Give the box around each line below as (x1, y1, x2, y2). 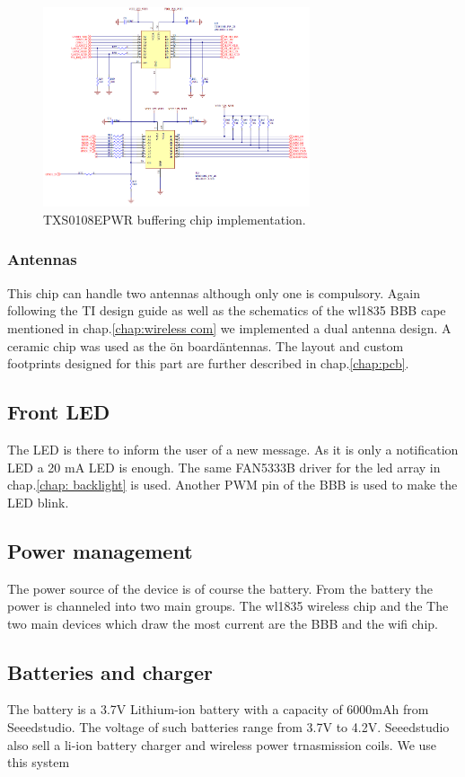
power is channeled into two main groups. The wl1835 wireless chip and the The (7, 596, 449, 615)
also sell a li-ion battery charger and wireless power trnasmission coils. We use (7, 735, 437, 754)
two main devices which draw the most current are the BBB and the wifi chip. (7, 614, 438, 632)
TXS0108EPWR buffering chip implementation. (43, 209, 306, 228)
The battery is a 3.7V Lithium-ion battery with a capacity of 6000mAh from (7, 700, 429, 719)
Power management (7, 536, 193, 564)
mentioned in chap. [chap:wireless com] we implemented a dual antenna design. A (7, 318, 452, 337)
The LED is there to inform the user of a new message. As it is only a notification (7, 439, 459, 458)
